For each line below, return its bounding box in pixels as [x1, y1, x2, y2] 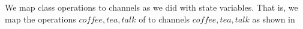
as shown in [252, 12, 295, 25]
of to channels [139, 12, 190, 25]
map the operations [5, 12, 76, 25]
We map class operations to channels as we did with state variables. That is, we [5, 1, 298, 13]
